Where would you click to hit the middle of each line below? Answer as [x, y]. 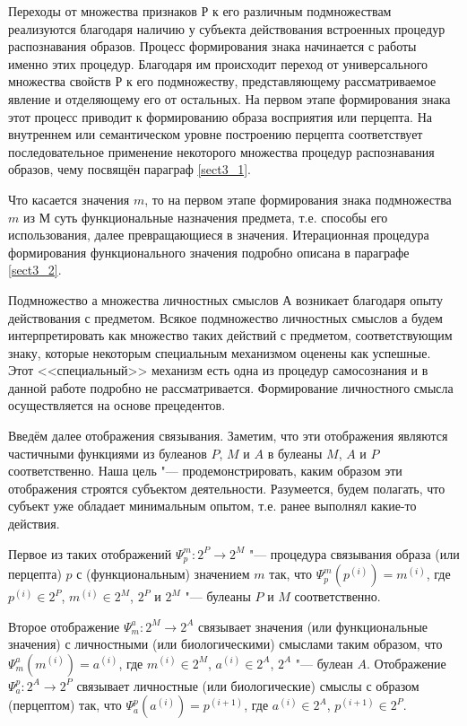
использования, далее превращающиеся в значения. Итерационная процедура [219, 235]
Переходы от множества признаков [103, 11]
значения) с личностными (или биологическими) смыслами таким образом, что [225, 644]
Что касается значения [69, 199]
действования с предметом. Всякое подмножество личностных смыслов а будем [225, 317]
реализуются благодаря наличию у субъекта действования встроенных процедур [227, 28]
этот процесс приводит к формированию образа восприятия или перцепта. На [220, 116]
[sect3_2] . [35, 270]
